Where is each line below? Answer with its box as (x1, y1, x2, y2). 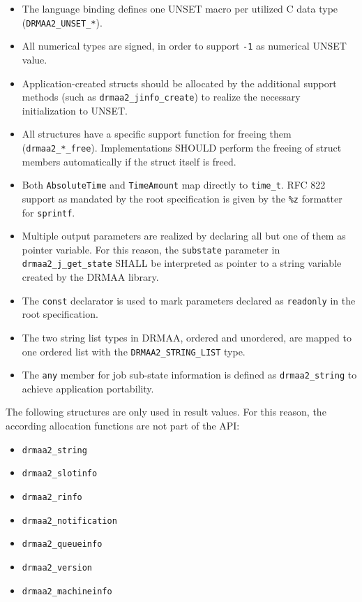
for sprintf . (22, 205, 75, 219)
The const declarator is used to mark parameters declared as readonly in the (22, 293, 356, 307)
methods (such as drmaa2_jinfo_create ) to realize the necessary (22, 89, 301, 104)
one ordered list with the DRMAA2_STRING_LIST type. (22, 344, 246, 358)
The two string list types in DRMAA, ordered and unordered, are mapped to (22, 330, 352, 344)
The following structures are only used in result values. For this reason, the (6, 404, 326, 419)
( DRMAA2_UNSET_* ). (22, 15, 103, 29)
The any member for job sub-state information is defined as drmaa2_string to (22, 367, 357, 382)
